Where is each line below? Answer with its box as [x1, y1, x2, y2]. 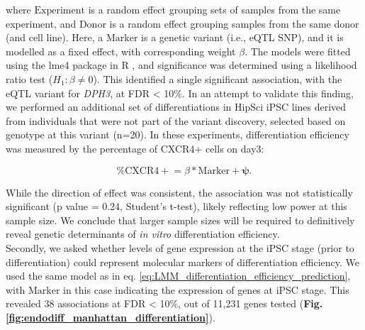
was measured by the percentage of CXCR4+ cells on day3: [6, 141, 264, 155]
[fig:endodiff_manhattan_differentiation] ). [6, 309, 215, 324]
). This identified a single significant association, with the [93, 71, 342, 86]
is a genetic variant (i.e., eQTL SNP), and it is [141, 30, 344, 45]
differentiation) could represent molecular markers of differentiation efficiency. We [6, 254, 359, 269]
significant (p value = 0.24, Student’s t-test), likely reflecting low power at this [6, 199, 347, 214]
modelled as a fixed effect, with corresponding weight [6, 43, 236, 58]
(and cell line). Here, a [6, 30, 103, 45]
